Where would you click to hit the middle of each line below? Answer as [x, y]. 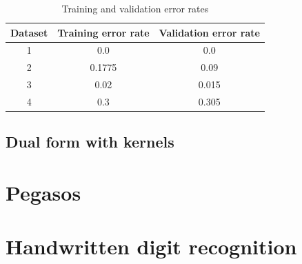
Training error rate [103, 32]
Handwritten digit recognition [151, 246]
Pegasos [43, 193]
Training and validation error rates [135, 8]
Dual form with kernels [90, 142]
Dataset [29, 32]
